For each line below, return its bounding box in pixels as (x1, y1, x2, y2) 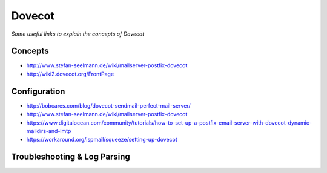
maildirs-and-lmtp (26, 127, 71, 134)
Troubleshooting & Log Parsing (11, 152, 130, 162)
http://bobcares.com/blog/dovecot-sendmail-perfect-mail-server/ (26, 102, 191, 109)
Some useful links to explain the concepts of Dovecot (11, 30, 145, 38)
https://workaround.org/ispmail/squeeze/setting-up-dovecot (26, 136, 178, 143)
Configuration (11, 86, 65, 96)
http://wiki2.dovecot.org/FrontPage (26, 70, 114, 77)
